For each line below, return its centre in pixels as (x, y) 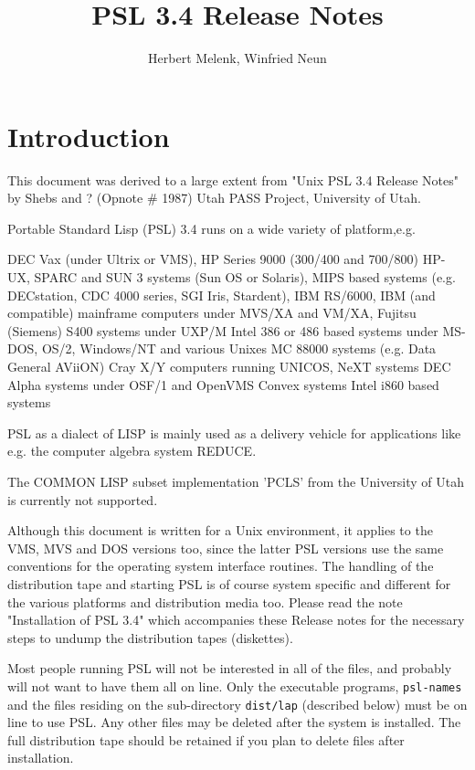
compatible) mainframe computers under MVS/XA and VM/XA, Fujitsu (212, 313)
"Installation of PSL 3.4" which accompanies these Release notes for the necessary (236, 620)
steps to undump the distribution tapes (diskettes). (150, 637)
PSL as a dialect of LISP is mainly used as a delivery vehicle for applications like (234, 432)
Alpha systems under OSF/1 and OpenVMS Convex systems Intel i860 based (223, 384)
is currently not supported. (83, 499)
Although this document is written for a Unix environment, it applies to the (220, 530)
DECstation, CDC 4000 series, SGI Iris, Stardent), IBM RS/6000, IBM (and (222, 295)
